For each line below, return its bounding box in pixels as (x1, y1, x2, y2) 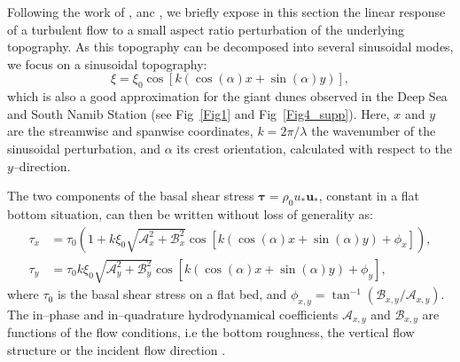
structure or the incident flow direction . (7, 340, 226, 358)
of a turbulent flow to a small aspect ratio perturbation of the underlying (7, 20, 405, 38)
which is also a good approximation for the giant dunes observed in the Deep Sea (7, 87, 448, 106)
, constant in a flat (318, 186, 420, 205)
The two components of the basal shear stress (7, 186, 254, 205)
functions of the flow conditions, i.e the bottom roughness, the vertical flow (7, 323, 415, 342)
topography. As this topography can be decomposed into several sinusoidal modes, (7, 37, 454, 56)
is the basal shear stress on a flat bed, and (57, 285, 287, 303)
